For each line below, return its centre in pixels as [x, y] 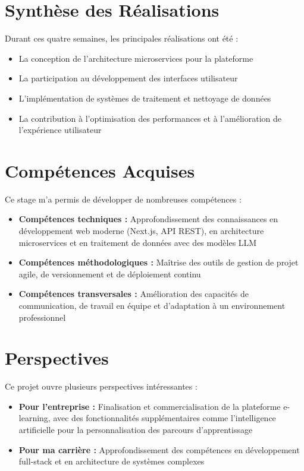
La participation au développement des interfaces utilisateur [128, 78]
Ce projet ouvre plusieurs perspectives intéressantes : [101, 386]
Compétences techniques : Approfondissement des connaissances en [148, 219]
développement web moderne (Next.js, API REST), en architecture [141, 230]
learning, [35, 418]
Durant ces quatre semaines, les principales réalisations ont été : [122, 38]
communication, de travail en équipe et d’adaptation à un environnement [152, 305]
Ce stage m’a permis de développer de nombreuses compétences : [123, 199]
